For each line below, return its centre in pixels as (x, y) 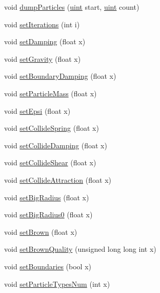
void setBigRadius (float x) (47, 197)
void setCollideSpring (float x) (52, 128)
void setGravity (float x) (43, 58)
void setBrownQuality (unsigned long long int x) (80, 249)
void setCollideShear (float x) (50, 162)
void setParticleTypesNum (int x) (57, 283)
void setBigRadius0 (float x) (48, 214)
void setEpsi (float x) (37, 110)
